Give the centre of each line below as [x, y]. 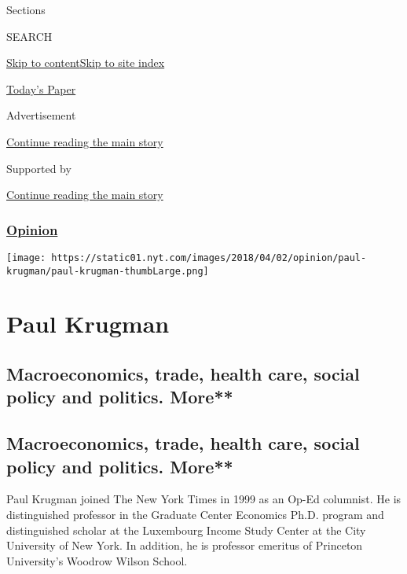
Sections [26, 9]
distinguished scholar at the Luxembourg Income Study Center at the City [186, 530]
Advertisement [41, 115]
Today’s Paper [41, 88]
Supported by [39, 168]
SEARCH [29, 36]
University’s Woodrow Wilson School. [97, 560]
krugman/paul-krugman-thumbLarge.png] [108, 271]
